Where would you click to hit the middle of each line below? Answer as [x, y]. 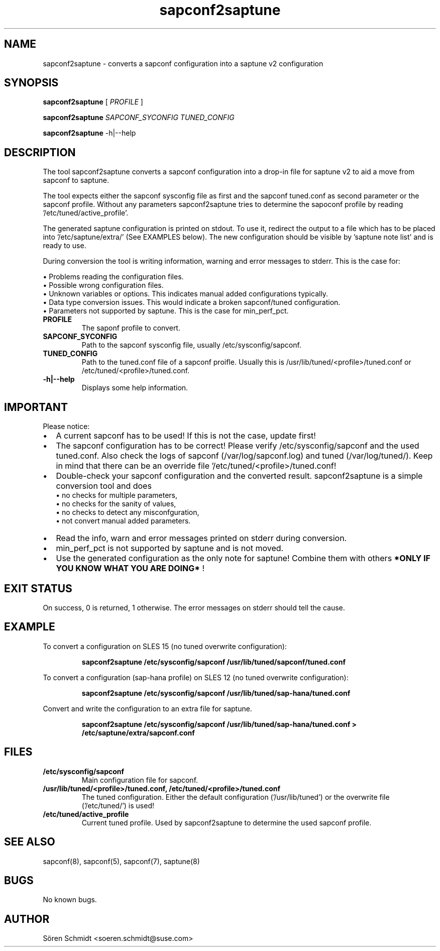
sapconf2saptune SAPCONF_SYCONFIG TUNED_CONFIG [139, 118]
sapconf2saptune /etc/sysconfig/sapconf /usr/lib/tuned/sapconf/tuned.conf [213, 662]
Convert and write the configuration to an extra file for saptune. [147, 708]
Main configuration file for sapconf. [140, 780]
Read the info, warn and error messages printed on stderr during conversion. [201, 538]
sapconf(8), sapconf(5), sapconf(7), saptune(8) [121, 861]
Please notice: [66, 427]
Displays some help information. [135, 388]
